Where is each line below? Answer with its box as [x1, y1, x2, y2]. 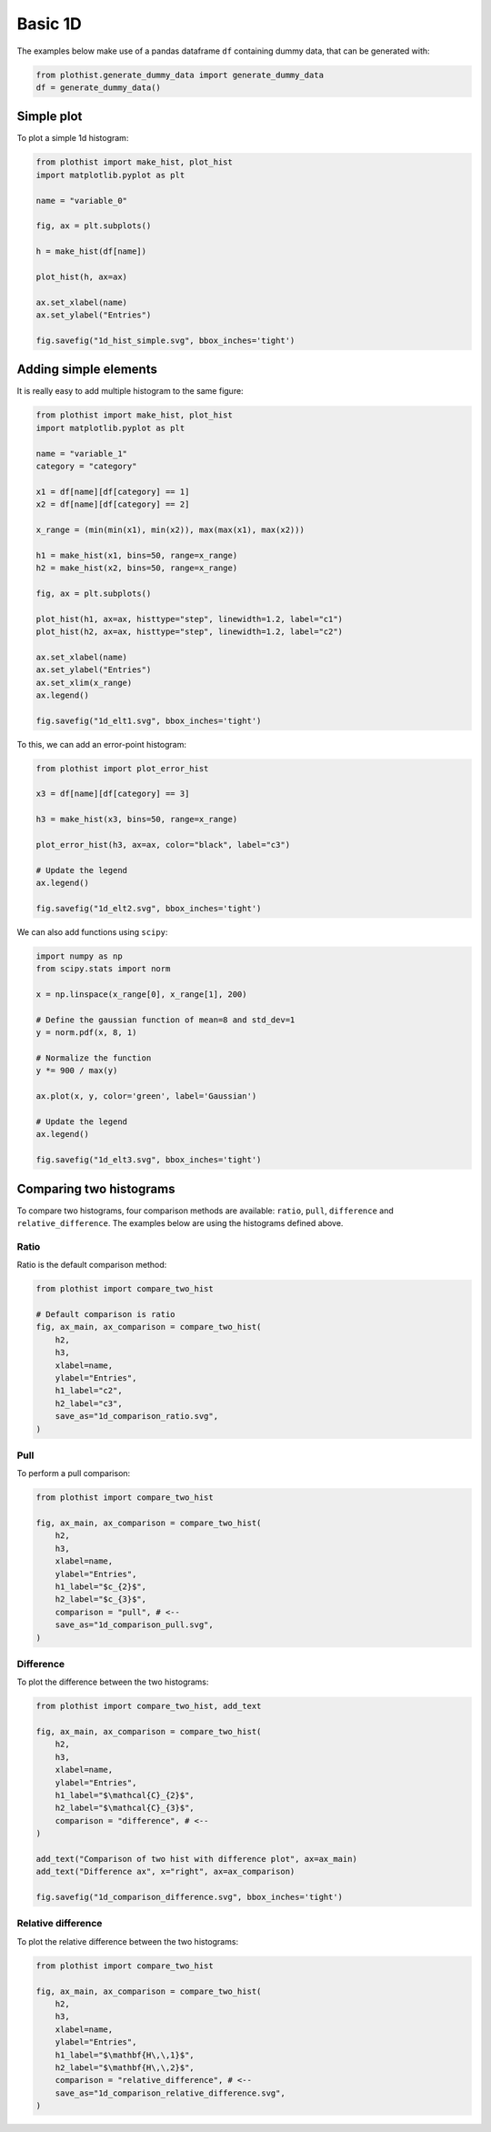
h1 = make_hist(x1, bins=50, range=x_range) [35, 550, 238, 560]
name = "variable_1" [35, 448, 127, 458]
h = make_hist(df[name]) [35, 246, 147, 256]
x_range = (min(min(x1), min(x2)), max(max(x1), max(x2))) [35, 524, 305, 535]
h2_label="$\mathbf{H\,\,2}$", [55, 2062, 195, 2073]
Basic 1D [16, 14, 82, 34]
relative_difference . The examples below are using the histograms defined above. [16, 1218, 344, 1229]
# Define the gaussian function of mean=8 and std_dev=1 [35, 1014, 296, 1025]
